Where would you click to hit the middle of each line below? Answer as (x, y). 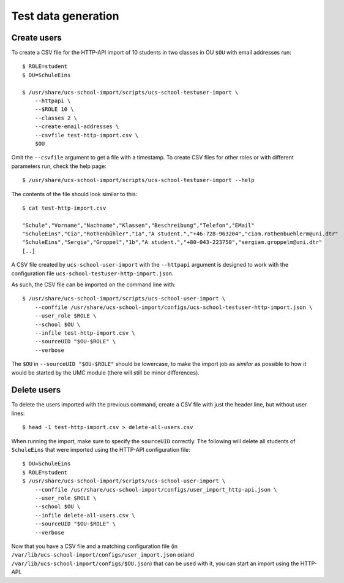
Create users (37, 38)
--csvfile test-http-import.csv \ (87, 135)
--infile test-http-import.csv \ (85, 333)
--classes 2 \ (56, 118)
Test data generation (65, 16)
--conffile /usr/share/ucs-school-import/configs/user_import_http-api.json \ (156, 490)
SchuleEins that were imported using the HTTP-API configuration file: (101, 450)
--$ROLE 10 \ (54, 109)
